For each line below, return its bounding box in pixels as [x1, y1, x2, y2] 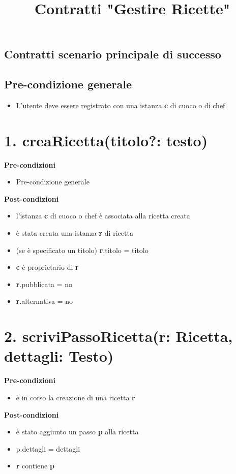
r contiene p [16, 460, 54, 471]
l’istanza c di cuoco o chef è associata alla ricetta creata [16, 210, 190, 221]
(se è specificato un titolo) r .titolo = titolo [16, 244, 149, 255]
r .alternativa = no [16, 296, 73, 306]
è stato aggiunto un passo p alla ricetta [16, 426, 139, 437]
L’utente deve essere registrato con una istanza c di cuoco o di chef [16, 100, 225, 110]
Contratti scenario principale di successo [4, 46, 221, 62]
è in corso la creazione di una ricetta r [16, 392, 135, 402]
